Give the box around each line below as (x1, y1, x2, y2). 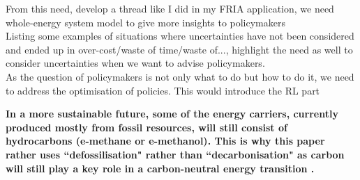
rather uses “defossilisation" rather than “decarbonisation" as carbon (6, 147, 345, 161)
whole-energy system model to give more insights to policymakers (6, 15, 286, 29)
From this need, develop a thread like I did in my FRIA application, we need (6, 1, 334, 15)
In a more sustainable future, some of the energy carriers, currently (6, 106, 338, 121)
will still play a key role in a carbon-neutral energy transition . (6, 161, 315, 175)
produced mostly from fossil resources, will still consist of (6, 120, 287, 134)
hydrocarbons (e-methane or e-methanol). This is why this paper (6, 133, 325, 148)
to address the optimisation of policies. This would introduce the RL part (6, 83, 320, 97)
